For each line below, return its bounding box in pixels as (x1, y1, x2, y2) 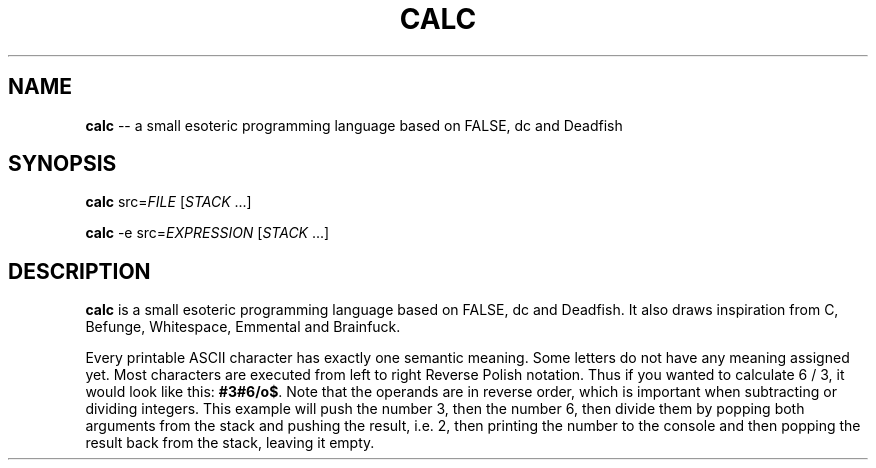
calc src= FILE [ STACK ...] (85, 193, 252, 211)
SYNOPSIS (8, 151, 117, 177)
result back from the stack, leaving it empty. (85, 434, 375, 452)
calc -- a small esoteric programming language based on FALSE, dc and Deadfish (85, 116, 623, 134)
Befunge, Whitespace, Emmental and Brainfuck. (85, 318, 401, 336)
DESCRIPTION (8, 258, 151, 284)
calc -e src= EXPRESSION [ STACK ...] (85, 224, 330, 242)
